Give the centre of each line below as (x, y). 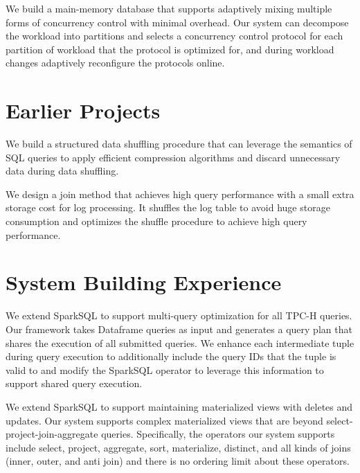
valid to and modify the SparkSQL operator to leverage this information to (165, 369)
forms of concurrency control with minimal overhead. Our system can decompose (177, 22)
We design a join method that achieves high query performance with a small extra (180, 194)
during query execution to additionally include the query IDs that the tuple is (171, 356)
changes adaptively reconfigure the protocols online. (115, 63)
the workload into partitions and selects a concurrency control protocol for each (174, 36)
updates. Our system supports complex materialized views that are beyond (164, 420)
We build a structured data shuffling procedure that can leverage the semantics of (179, 144)
